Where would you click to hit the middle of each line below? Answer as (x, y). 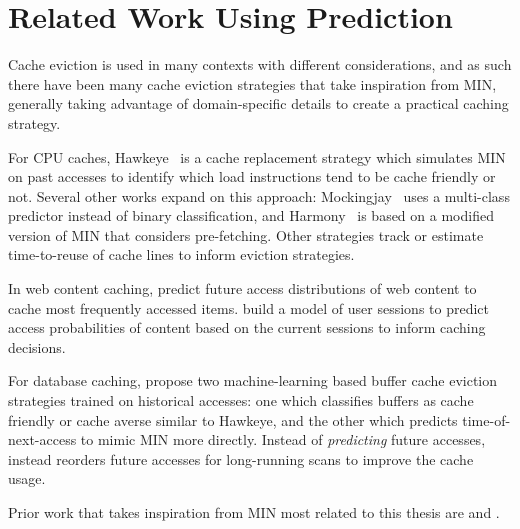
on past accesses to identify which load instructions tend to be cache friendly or (252, 176)
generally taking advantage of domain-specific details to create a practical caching (258, 103)
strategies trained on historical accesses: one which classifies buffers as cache (241, 400)
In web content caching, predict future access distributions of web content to (242, 288)
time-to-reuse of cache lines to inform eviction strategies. (181, 254)
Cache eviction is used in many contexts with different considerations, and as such (260, 64)
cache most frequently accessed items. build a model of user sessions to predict (249, 307)
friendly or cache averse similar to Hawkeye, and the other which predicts (233, 419)
